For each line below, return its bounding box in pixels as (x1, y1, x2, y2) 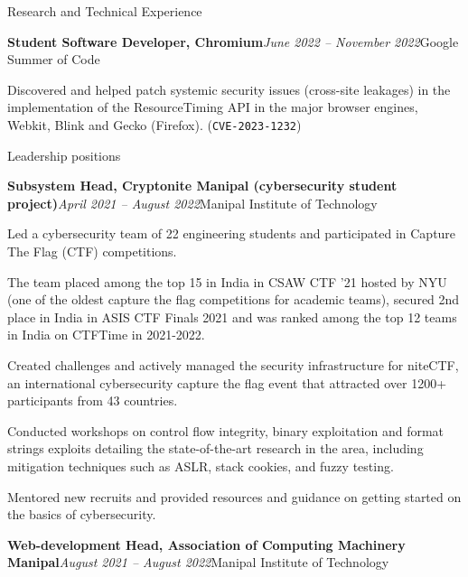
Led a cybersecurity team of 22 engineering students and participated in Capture (7, 224, 456, 243)
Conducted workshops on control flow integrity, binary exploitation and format (7, 421, 445, 440)
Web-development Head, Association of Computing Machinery (7, 535, 406, 554)
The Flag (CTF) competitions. (7, 242, 177, 260)
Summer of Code (7, 50, 100, 69)
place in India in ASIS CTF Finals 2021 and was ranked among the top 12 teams (7, 307, 457, 326)
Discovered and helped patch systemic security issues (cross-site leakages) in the (7, 79, 451, 98)
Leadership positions (7, 145, 121, 164)
